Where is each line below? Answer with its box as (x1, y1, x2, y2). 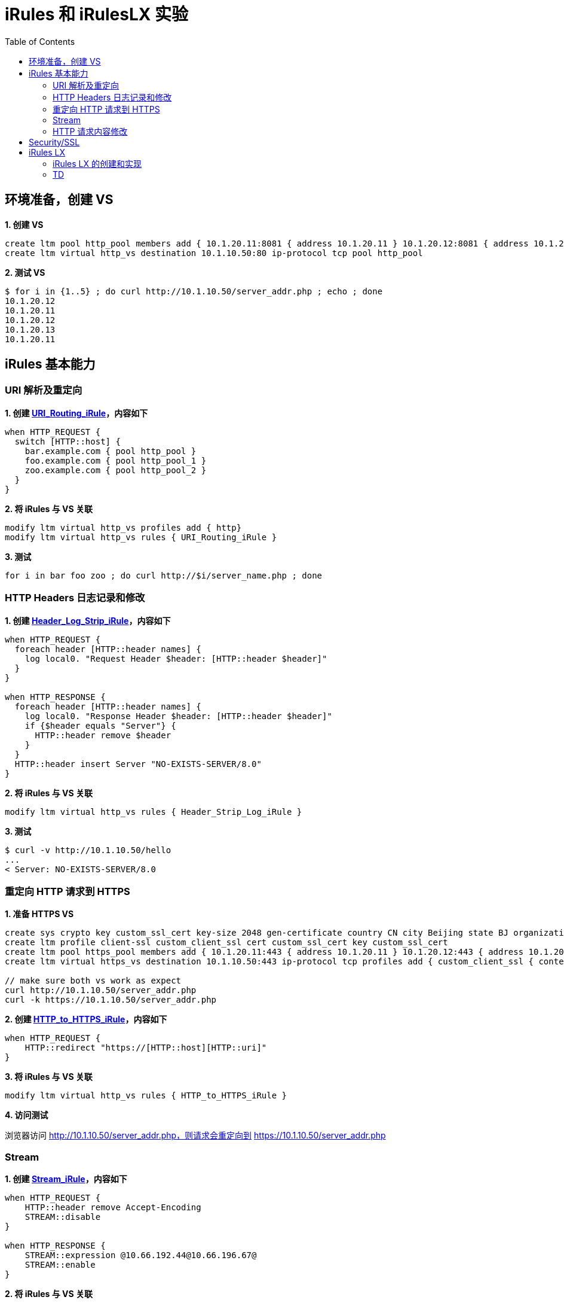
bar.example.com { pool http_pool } (24, 446, 197, 456)
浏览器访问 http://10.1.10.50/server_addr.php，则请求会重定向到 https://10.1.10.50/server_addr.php (5, 1130, 386, 1141)
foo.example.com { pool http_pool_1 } (24, 455, 207, 465)
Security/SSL (29, 136, 80, 147)
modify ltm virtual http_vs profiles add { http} (5, 522, 242, 532)
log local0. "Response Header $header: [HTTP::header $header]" (24, 711, 332, 721)
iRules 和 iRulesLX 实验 (5, 4, 189, 25)
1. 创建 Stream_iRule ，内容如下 (5, 1174, 127, 1185)
